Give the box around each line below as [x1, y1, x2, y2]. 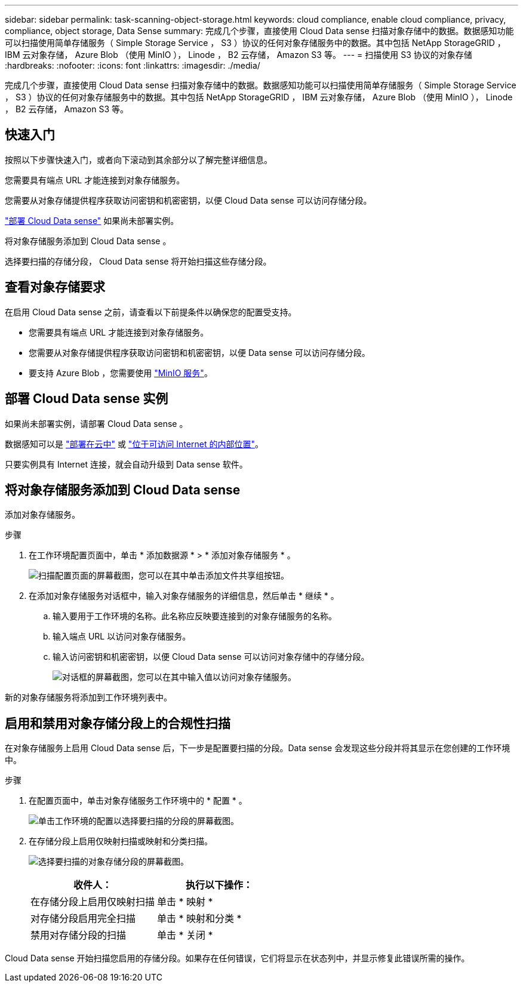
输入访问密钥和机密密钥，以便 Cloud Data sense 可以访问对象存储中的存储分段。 [53, 651, 370, 662]
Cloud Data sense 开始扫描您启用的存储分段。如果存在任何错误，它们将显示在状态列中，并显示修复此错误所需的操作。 [5, 953, 470, 964]
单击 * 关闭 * [157, 929, 213, 942]
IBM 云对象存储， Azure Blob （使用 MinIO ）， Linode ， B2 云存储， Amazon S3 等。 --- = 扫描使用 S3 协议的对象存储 [5, 50, 472, 60]
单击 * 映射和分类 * [157, 912, 242, 925]
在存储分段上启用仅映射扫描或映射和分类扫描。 [29, 836, 213, 847]
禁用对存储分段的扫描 [30, 929, 127, 942]
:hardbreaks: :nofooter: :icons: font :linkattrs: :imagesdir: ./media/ [5, 60, 260, 70]
